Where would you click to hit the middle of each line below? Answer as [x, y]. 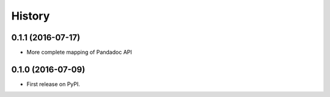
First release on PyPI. [53, 84]
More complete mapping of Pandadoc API [79, 52]
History [31, 16]
